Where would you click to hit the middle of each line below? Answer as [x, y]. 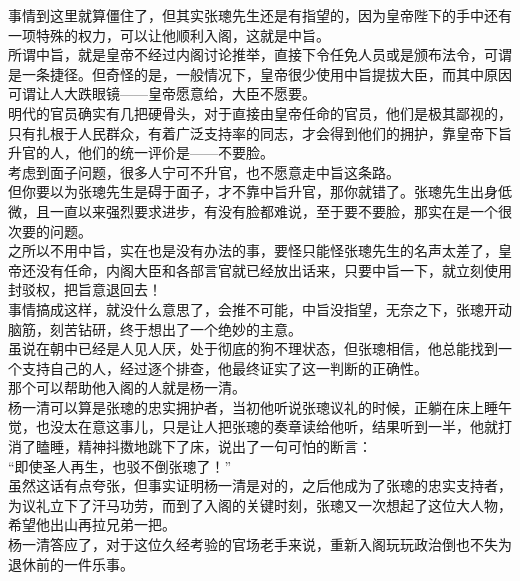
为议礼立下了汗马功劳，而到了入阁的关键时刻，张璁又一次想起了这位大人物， [260, 504]
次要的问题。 [50, 230]
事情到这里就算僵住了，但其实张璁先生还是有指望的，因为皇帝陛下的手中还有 [260, 15]
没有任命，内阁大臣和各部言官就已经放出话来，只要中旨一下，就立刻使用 [273, 269]
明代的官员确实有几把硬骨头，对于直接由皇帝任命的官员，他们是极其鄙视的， [260, 112]
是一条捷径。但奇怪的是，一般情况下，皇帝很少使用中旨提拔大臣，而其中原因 [260, 73]
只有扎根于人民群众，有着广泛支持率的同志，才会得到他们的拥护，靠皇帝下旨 [260, 132]
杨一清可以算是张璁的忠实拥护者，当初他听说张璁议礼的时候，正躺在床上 [246, 406]
